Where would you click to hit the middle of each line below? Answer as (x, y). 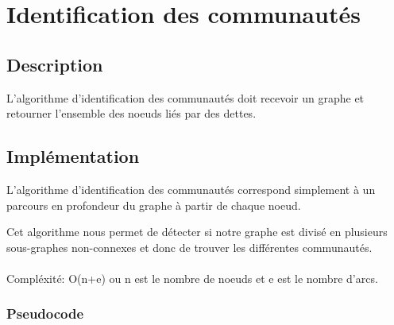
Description (55, 64)
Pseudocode (45, 313)
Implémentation (73, 156)
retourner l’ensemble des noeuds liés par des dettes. (131, 113)
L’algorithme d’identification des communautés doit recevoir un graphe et (185, 97)
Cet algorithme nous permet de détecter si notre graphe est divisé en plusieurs (197, 232)
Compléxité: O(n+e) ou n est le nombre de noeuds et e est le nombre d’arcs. (192, 278)
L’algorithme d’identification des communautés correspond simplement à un (191, 189)
